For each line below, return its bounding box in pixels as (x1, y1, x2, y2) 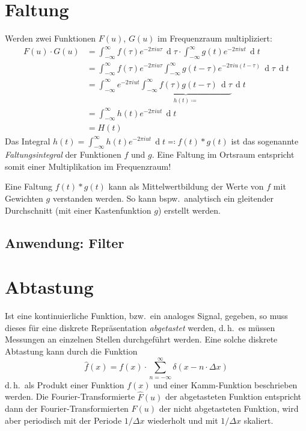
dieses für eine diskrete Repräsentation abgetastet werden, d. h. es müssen (5, 321, 275, 333)
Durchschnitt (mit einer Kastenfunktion (5, 203, 151, 216)
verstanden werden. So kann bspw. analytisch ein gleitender (52, 192, 274, 205)
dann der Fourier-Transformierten (5, 402, 129, 415)
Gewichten (5, 192, 43, 205)
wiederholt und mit (147, 414, 218, 426)
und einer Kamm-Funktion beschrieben (153, 378, 298, 391)
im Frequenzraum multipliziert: (158, 32, 272, 45)
